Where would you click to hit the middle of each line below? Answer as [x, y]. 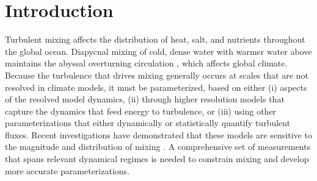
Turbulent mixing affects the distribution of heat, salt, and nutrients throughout [155, 39]
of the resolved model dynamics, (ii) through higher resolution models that [145, 99]
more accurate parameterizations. [67, 170]
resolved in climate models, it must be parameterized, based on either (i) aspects [156, 87]
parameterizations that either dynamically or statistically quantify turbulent [148, 123]
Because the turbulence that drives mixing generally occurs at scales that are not [157, 75]
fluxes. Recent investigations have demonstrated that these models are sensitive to [158, 134]
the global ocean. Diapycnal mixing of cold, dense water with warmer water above [158, 51]
